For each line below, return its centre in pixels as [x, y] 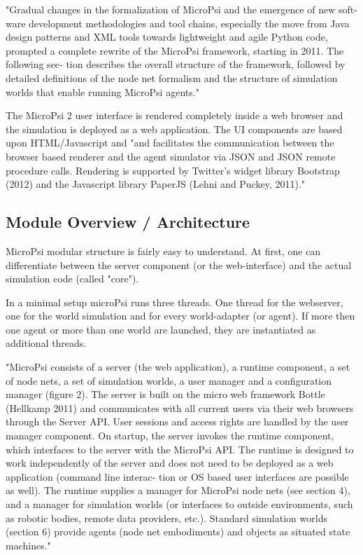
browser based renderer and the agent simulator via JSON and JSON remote [171, 156]
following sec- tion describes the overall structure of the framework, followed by [176, 64]
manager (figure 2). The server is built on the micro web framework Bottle [165, 394]
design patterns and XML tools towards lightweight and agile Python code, [167, 37]
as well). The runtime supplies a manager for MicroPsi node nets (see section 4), [178, 490]
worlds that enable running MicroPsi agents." [102, 91]
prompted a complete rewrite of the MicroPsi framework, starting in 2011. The [175, 50]
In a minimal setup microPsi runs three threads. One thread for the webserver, [175, 302]
